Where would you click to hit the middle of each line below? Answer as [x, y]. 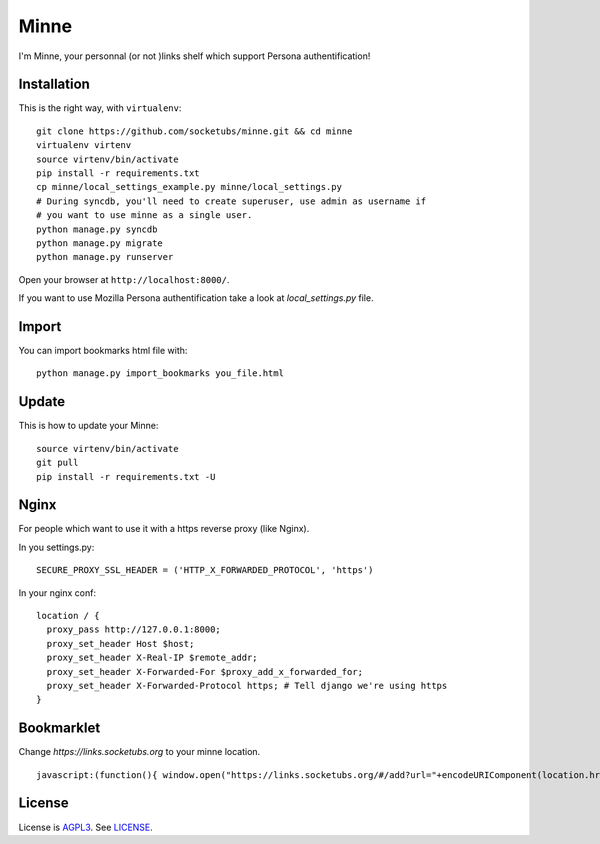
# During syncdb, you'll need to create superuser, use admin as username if [231, 201]
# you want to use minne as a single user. [144, 215]
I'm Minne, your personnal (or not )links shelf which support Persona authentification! [194, 56]
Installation [54, 84]
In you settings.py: [56, 547]
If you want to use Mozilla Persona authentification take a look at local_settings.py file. [196, 298]
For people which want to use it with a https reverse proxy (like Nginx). [164, 529]
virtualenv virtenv [84, 145]
